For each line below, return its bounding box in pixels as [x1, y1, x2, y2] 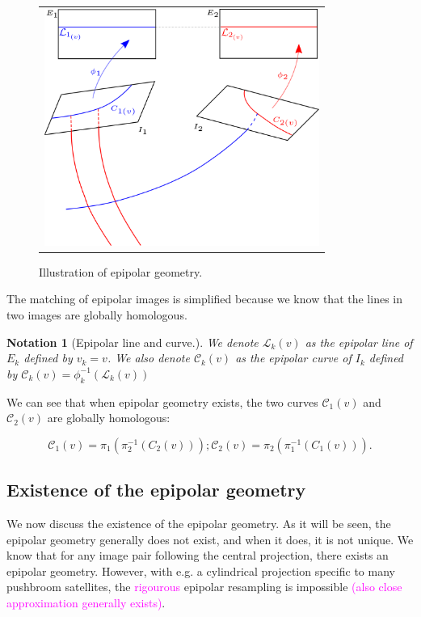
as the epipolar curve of [235, 349, 352, 366]
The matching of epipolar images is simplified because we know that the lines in [6, 290, 402, 307]
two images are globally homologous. [6, 306, 187, 323]
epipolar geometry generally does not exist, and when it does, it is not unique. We [6, 530, 414, 547]
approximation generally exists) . [6, 594, 166, 611]
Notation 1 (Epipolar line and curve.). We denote [6, 333, 259, 350]
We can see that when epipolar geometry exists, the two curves [6, 393, 318, 410]
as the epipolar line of [305, 333, 413, 350]
